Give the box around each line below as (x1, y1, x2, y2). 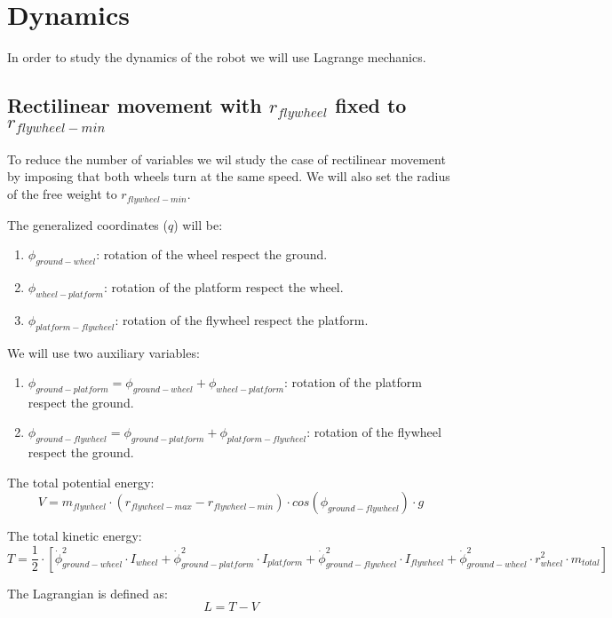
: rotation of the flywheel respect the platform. (115, 310, 369, 329)
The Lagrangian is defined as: (7, 583, 168, 602)
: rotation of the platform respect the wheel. (103, 277, 344, 296)
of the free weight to (7, 185, 117, 203)
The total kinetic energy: (7, 527, 142, 545)
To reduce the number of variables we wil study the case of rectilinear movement (7, 149, 446, 168)
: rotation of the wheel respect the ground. (96, 245, 328, 264)
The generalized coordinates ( (7, 215, 168, 234)
